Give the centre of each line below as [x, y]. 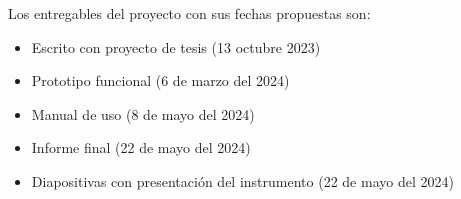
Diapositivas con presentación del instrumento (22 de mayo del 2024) [242, 180]
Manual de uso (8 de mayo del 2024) [143, 113]
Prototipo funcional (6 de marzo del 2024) [160, 80]
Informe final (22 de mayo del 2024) [141, 147]
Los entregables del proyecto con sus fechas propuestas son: [189, 13]
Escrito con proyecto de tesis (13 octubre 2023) [176, 46]
